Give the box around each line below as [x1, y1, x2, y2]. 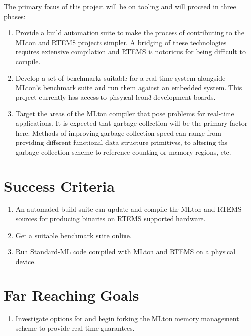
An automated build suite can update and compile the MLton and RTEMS [15, 204, 242, 214]
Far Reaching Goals [4, 285, 139, 305]
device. [15, 256, 36, 266]
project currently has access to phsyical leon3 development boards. [15, 92, 216, 102]
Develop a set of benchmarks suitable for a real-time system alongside [15, 72, 226, 83]
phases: [4, 11, 25, 21]
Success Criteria [4, 175, 115, 195]
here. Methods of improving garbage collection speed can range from [15, 127, 221, 138]
